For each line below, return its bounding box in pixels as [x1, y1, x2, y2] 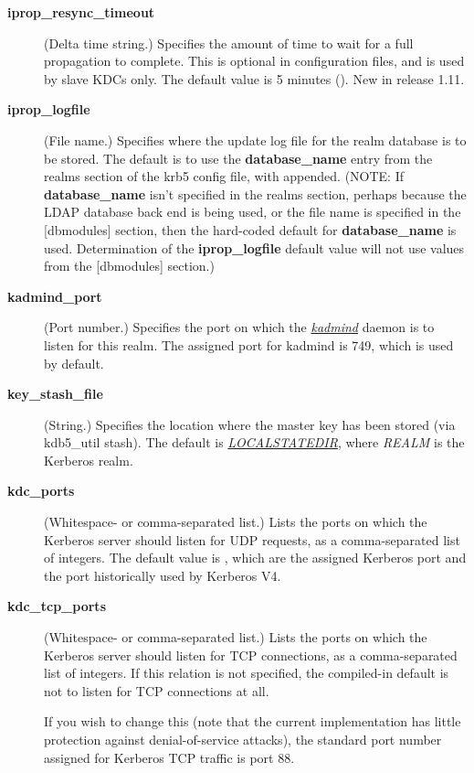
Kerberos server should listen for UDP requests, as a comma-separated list [44, 530, 460, 549]
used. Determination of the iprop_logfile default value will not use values [44, 238, 465, 257]
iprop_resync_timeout [7, 3, 155, 21]
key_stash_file [7, 384, 103, 403]
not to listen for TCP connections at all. [44, 681, 269, 700]
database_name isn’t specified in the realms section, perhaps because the [44, 184, 467, 203]
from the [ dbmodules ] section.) [44, 256, 215, 275]
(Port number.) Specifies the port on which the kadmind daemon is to [44, 317, 435, 337]
